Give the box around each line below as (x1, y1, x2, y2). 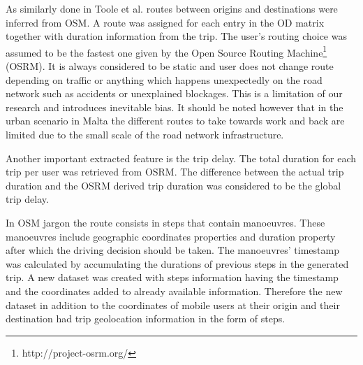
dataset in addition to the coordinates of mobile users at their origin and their (6, 297, 340, 312)
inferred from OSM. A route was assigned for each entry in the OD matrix (6, 15, 325, 29)
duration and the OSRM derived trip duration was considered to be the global (6, 178, 341, 192)
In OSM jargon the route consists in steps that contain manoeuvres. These (6, 215, 325, 229)
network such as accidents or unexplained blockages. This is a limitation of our (6, 86, 343, 101)
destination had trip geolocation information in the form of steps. (6, 311, 286, 326)
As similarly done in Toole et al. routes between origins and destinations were (6, 1, 338, 15)
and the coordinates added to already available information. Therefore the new (6, 283, 343, 298)
